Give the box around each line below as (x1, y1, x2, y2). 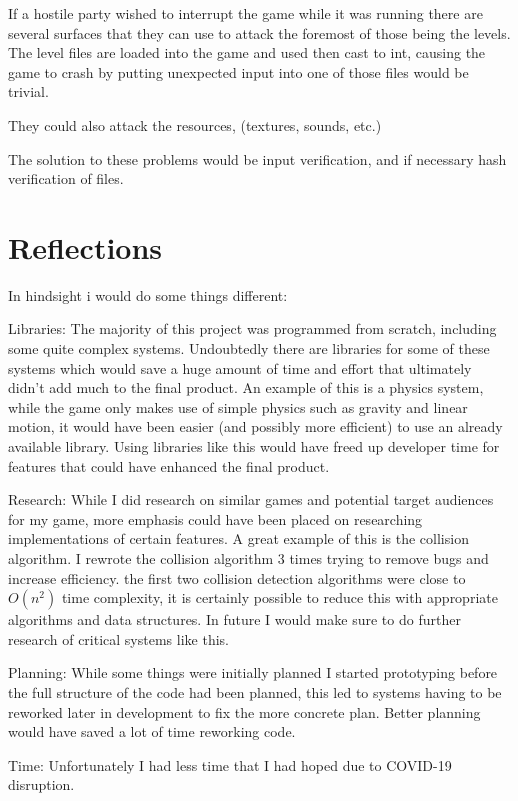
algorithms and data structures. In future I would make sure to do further (8, 609, 461, 630)
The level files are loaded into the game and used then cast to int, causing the (8, 42, 486, 63)
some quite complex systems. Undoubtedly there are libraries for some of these (8, 338, 490, 359)
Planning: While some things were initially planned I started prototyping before (8, 662, 498, 683)
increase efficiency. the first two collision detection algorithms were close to (8, 567, 466, 588)
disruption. (8, 774, 75, 795)
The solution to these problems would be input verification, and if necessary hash (8, 148, 507, 169)
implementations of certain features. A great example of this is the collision (8, 528, 469, 549)
